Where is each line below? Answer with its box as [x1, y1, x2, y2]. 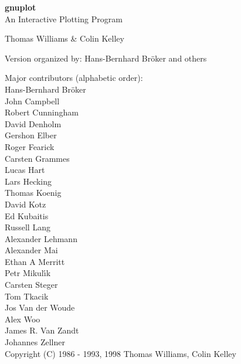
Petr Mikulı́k [5, 267, 51, 279]
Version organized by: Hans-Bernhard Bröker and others [5, 52, 207, 64]
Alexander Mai [5, 244, 58, 256]
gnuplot [5, 1, 36, 13]
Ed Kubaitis [5, 209, 49, 222]
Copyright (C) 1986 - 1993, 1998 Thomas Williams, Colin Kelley [5, 347, 236, 359]
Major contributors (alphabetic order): [5, 72, 143, 84]
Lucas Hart [5, 164, 45, 176]
